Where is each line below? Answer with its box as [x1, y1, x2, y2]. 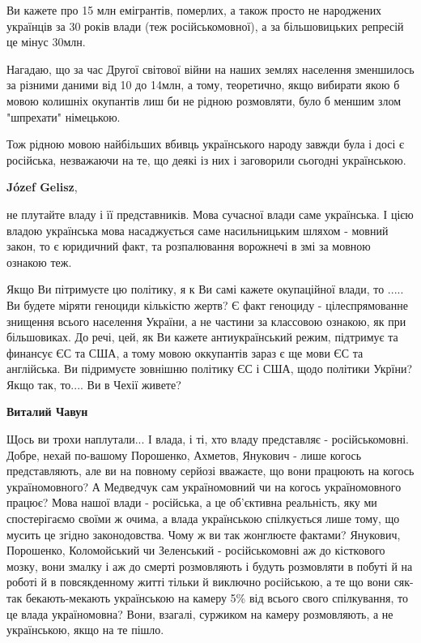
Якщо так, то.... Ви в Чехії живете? [6, 375, 181, 392]
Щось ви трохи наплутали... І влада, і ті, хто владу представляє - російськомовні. [6, 431, 409, 448]
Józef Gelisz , [6, 178, 78, 195]
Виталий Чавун [6, 403, 88, 420]
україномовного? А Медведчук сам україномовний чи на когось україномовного [6, 478, 402, 495]
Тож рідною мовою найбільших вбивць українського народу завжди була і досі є [6, 135, 405, 152]
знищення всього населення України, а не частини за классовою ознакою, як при [6, 312, 406, 329]
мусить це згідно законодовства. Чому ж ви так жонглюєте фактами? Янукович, [6, 525, 401, 542]
